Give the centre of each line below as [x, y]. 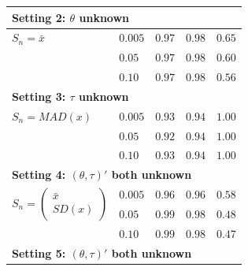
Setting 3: [39, 96]
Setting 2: [39, 17]
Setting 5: [39, 252]
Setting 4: [39, 174]
